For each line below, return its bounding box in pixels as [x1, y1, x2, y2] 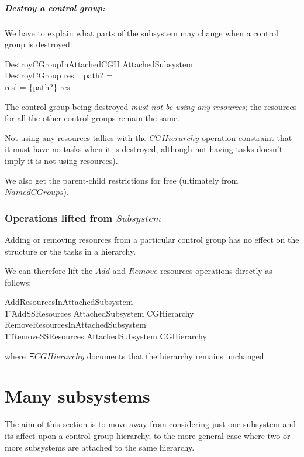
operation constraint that [202, 131, 292, 143]
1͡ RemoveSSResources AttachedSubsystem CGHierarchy [5, 330, 207, 342]
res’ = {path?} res [5, 80, 70, 92]
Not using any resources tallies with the [5, 131, 147, 143]
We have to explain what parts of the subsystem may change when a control [5, 26, 278, 39]
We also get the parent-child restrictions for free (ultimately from [5, 174, 239, 186]
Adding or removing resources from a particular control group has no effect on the [5, 233, 299, 245]
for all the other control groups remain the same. [5, 112, 180, 124]
